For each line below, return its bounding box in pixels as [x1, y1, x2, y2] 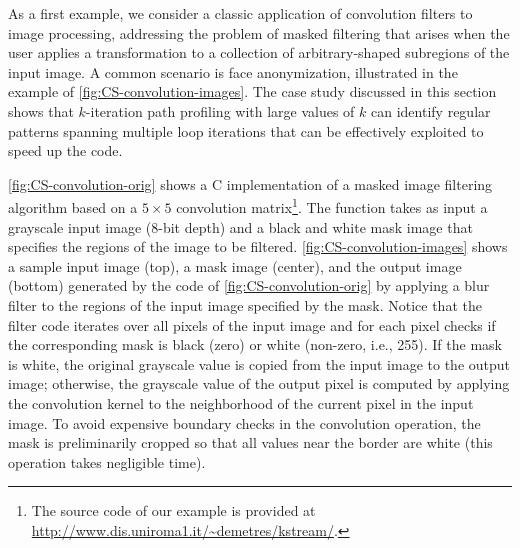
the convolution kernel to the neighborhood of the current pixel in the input [8, 392, 474, 413]
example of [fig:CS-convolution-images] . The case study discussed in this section [8, 81, 497, 102]
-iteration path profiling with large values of [85, 100, 355, 121]
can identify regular [371, 100, 491, 121]
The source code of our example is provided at [31, 500, 316, 521]
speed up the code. [8, 140, 123, 161]
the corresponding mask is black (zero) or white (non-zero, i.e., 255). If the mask [8, 334, 502, 355]
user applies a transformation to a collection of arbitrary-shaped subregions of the [8, 42, 510, 63]
